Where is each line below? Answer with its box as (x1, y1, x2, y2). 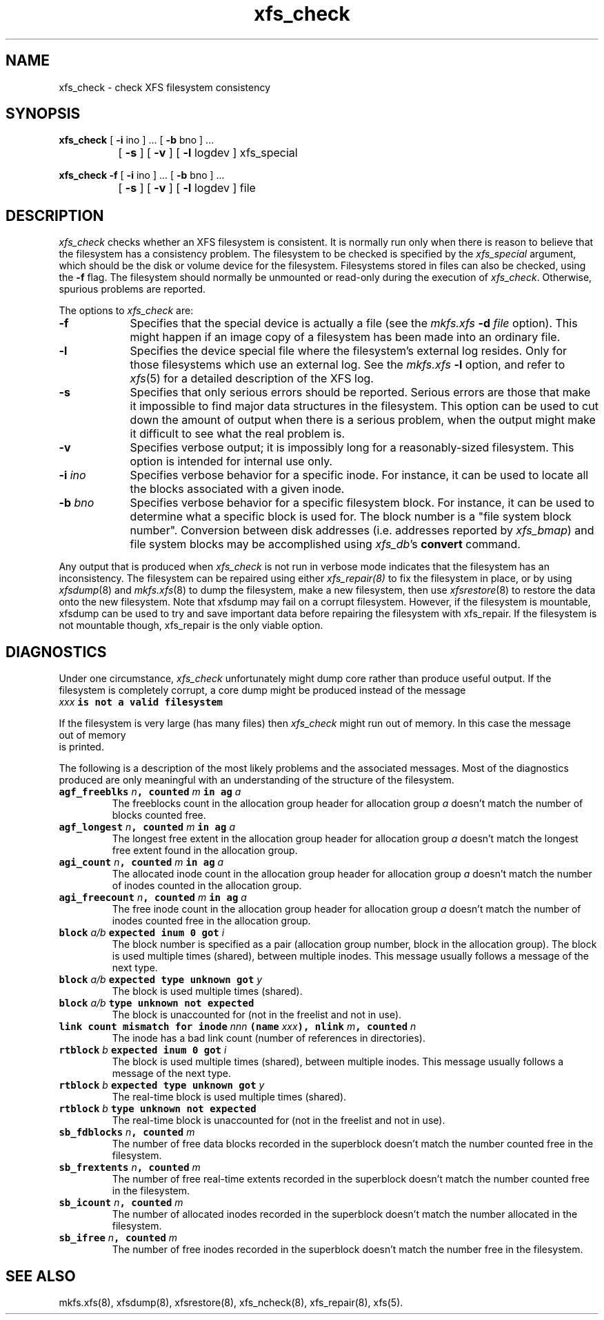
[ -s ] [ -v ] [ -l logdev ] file (118, 181, 256, 195)
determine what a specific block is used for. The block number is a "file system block (130, 509, 572, 524)
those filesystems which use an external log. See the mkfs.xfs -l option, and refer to (130, 358, 565, 372)
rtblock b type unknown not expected (59, 1103, 256, 1115)
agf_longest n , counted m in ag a (59, 821, 236, 833)
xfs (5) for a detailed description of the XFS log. (130, 371, 374, 386)
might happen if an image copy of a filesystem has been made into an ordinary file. (130, 330, 561, 344)
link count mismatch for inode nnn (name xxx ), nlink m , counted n (59, 1020, 416, 1033)
